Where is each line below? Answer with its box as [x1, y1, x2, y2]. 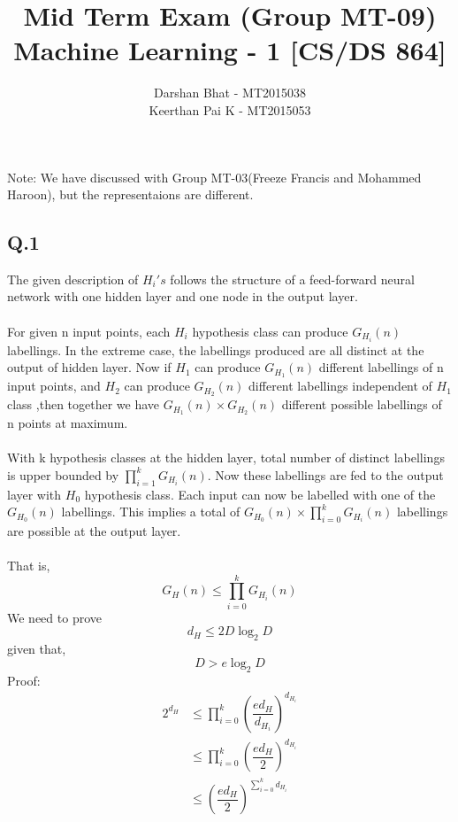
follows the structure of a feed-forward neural [170, 269, 415, 288]
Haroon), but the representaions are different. [7, 185, 254, 204]
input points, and [7, 376, 101, 395]
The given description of [7, 269, 139, 288]
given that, [7, 640, 66, 658]
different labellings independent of [248, 376, 432, 395]
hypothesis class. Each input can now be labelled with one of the [84, 485, 436, 503]
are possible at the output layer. [7, 521, 181, 539]
